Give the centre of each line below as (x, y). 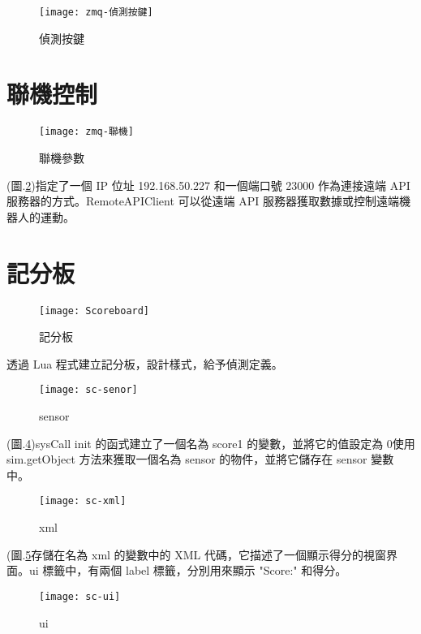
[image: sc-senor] (88, 390)
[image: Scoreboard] (95, 311)
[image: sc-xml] (83, 501)
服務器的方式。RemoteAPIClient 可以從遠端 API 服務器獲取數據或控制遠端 (203, 201)
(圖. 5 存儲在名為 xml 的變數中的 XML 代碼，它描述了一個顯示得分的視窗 (197, 554)
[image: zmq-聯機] (86, 132)
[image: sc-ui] (80, 596)
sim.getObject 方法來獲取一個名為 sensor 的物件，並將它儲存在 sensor (187, 459)
